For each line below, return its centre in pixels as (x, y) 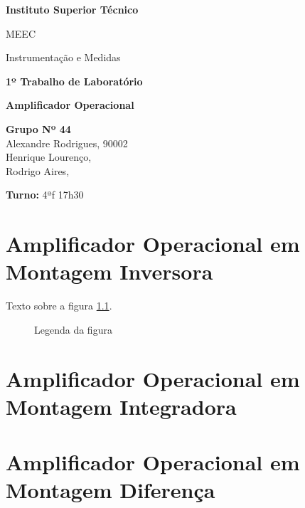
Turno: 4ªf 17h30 (45, 195)
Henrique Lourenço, (49, 157)
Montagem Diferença (111, 490)
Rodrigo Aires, (38, 170)
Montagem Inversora (109, 271)
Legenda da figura (73, 329)
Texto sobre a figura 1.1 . (59, 306)
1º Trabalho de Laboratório (74, 81)
